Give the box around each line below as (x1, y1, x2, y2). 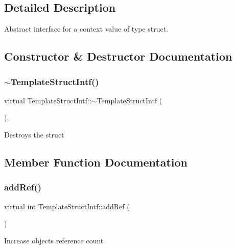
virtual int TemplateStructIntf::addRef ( (4, 201, 130, 211)
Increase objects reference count (4, 235, 104, 245)
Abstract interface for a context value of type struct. (4, 23, 169, 34)
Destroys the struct (4, 129, 64, 140)
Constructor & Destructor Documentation (4, 48, 232, 64)
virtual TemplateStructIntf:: (4, 95, 91, 105)
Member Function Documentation (4, 154, 188, 170)
